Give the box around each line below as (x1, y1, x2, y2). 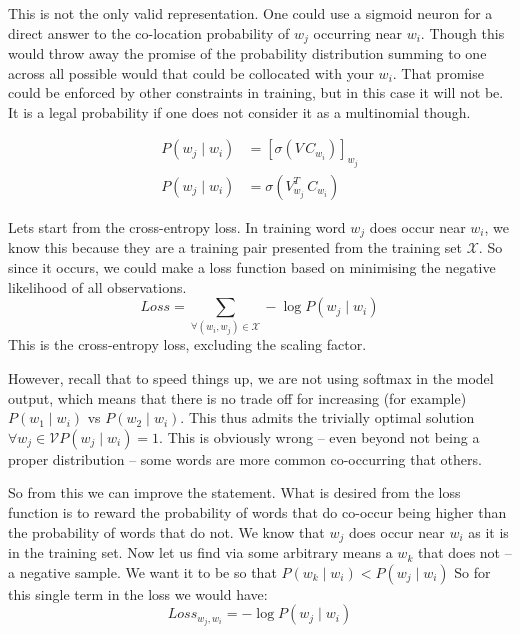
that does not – (417, 542, 512, 563)
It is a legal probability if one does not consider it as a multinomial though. (8, 101, 471, 122)
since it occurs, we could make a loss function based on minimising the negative (8, 256, 496, 277)
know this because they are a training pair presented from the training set (8, 237, 462, 258)
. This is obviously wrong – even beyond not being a (159, 426, 480, 447)
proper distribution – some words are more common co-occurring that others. (8, 448, 482, 469)
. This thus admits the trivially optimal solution (180, 407, 475, 428)
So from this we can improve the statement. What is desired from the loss (8, 482, 461, 503)
